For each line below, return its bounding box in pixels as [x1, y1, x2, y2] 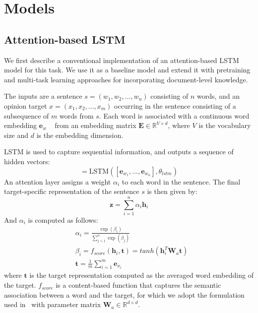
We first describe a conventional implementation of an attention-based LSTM [4, 55, 239, 65]
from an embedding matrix [55, 120, 136, 130]
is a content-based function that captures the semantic [56, 280, 221, 290]
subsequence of [4, 110, 49, 121]
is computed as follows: [28, 214, 98, 225]
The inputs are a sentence [4, 91, 82, 101]
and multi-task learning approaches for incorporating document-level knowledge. [4, 74, 248, 84]
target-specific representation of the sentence [4, 186, 139, 196]
